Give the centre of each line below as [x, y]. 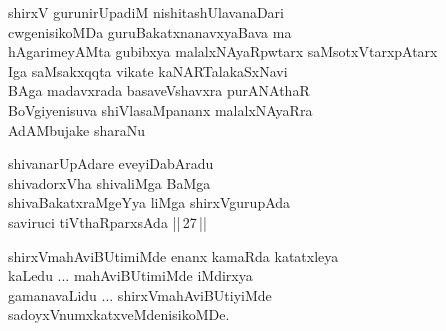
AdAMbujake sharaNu [77, 129]
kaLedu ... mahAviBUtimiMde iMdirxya [130, 275]
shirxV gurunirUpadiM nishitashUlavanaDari [146, 12]
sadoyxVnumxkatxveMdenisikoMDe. [119, 314]
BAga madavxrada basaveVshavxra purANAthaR [159, 90]
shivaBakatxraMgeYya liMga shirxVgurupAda [149, 202]
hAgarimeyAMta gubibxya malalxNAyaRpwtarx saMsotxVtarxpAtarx [223, 51]
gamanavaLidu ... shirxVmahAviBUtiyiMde [140, 294]
